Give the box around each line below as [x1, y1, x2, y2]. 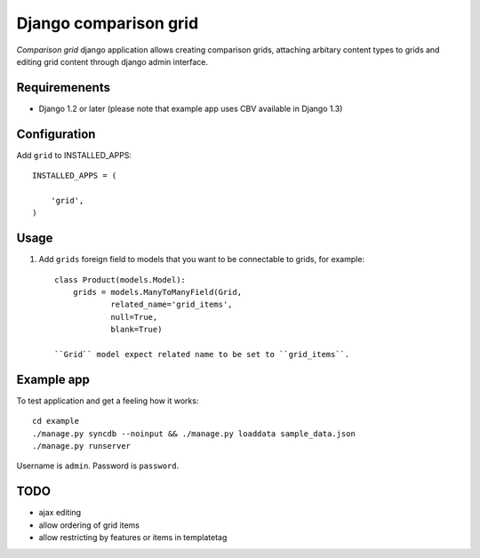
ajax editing [38, 507, 82, 518]
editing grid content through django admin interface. [16, 56, 209, 67]
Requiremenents [16, 80, 111, 95]
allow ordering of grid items [38, 520, 140, 530]
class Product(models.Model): [54, 275, 187, 284]
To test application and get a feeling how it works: [16, 395, 199, 406]
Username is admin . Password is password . [16, 460, 180, 471]
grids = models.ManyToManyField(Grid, [72, 287, 243, 297]
